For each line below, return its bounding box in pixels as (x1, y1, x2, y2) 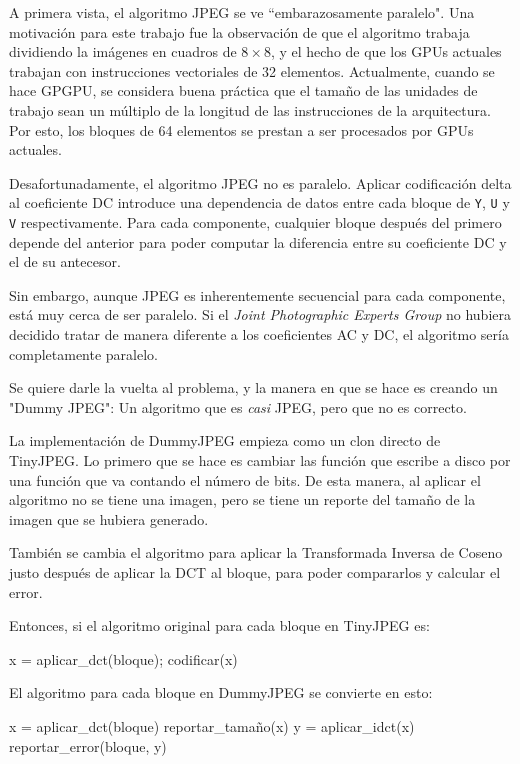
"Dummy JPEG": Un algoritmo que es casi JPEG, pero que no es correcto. (9, 396, 467, 417)
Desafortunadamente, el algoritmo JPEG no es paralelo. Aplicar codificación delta (9, 172, 512, 193)
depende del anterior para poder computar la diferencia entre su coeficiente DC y (9, 231, 507, 252)
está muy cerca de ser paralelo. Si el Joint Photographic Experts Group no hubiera (9, 304, 511, 325)
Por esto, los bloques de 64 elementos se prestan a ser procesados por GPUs (9, 119, 474, 140)
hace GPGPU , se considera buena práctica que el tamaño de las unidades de (9, 80, 478, 101)
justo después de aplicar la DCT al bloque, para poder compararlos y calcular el (9, 561, 501, 582)
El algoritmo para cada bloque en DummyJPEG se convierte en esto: (9, 682, 433, 703)
